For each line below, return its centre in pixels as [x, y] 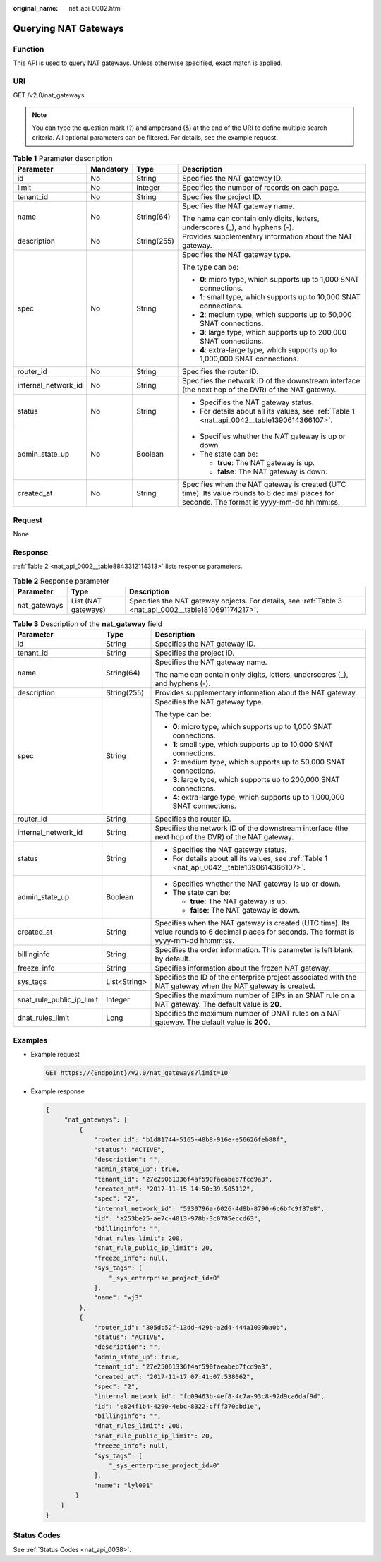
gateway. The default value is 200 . [213, 1022]
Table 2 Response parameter [61, 581]
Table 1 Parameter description [63, 159]
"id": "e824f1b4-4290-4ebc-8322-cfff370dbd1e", [178, 1406]
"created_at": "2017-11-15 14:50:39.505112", [174, 1189]
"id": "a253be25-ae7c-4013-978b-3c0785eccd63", [178, 1219]
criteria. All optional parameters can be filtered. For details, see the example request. [155, 138]
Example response [58, 1091]
